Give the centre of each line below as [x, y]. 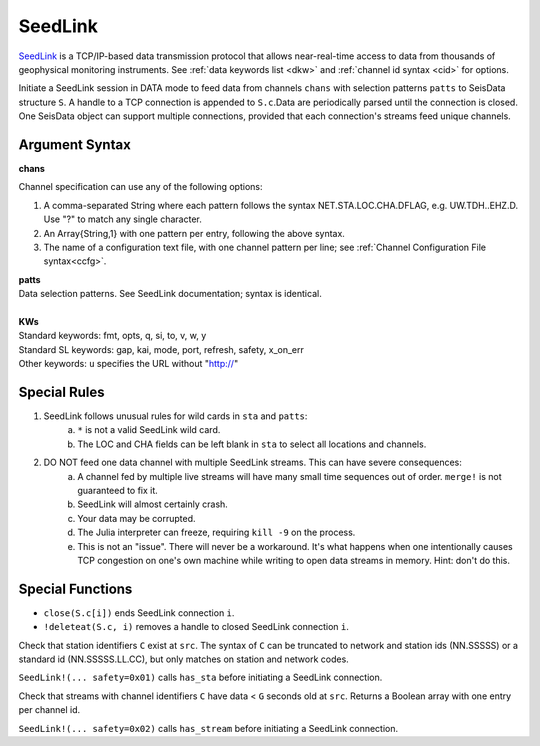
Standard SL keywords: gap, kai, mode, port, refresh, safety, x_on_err [161, 349]
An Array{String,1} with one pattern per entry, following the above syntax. [194, 233]
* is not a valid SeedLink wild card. [149, 430]
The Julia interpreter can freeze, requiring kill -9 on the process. [216, 532]
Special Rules [61, 391]
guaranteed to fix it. [118, 490]
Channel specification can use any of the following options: [140, 187]
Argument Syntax [75, 144]
